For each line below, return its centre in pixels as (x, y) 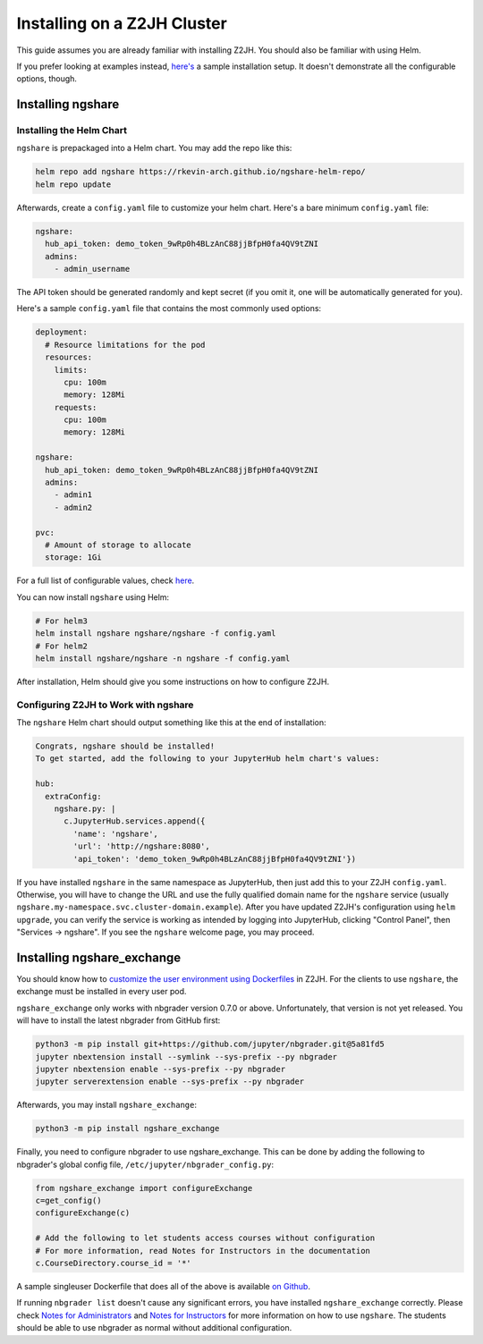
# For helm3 (62, 621)
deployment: (62, 332)
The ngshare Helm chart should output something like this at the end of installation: (171, 723)
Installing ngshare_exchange (99, 957)
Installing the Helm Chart (72, 131)
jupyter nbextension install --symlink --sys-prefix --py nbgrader (186, 1057)
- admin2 (73, 507)
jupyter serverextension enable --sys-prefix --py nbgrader (170, 1082)
